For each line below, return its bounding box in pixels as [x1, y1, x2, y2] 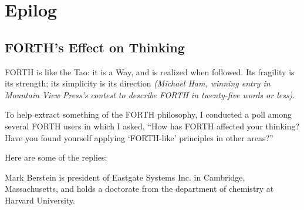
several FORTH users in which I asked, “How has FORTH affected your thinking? [5, 119, 300, 132]
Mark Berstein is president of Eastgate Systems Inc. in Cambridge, [5, 171, 245, 183]
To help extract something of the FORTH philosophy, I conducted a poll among [5, 108, 292, 121]
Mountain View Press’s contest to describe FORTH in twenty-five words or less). [5, 88, 295, 101]
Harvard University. [5, 194, 75, 206]
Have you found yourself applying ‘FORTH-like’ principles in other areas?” [5, 131, 273, 144]
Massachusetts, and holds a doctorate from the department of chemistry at [5, 182, 274, 195]
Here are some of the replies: [5, 151, 107, 164]
